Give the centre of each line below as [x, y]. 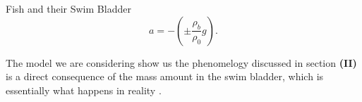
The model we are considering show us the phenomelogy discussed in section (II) [181, 62]
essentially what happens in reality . [84, 90]
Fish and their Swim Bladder [68, 8]
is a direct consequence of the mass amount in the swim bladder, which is [165, 76]
